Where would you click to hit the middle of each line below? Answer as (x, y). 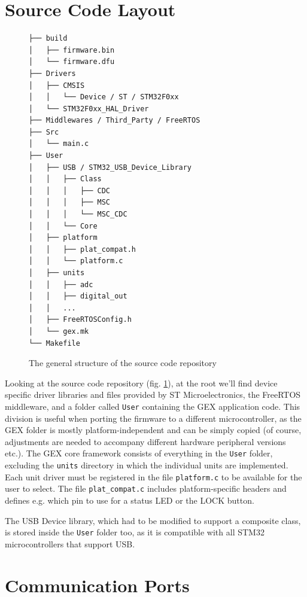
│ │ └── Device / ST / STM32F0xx (104, 97)
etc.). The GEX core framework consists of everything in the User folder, (139, 453)
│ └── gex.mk (59, 331)
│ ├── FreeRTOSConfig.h (80, 320)
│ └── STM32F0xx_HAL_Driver (89, 109)
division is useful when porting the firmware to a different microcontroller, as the (153, 418)
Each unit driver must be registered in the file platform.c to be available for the (153, 476)
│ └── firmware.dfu (72, 62)
